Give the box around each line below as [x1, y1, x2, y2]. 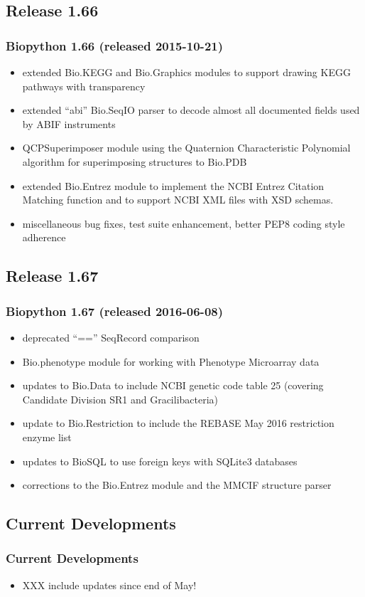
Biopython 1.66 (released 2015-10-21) [6, 36, 224, 54]
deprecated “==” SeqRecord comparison [22, 329, 200, 344]
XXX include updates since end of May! [22, 577, 197, 592]
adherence [22, 230, 66, 245]
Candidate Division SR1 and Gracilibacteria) [22, 391, 219, 406]
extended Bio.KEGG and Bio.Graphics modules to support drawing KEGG [22, 65, 351, 79]
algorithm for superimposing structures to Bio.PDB [22, 154, 247, 169]
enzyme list [22, 429, 72, 444]
